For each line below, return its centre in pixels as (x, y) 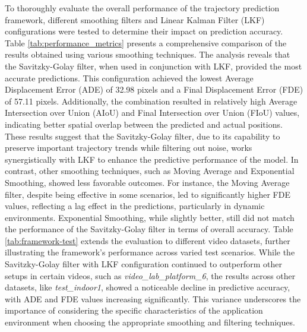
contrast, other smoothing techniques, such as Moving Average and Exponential (150, 171)
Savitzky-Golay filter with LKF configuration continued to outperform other (144, 264)
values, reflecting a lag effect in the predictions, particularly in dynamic (135, 206)
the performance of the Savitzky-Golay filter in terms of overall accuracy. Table (149, 229)
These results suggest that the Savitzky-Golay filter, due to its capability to (143, 136)
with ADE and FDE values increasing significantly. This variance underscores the (153, 298)
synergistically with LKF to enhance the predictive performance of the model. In (152, 159)
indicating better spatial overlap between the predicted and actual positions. (144, 124)
